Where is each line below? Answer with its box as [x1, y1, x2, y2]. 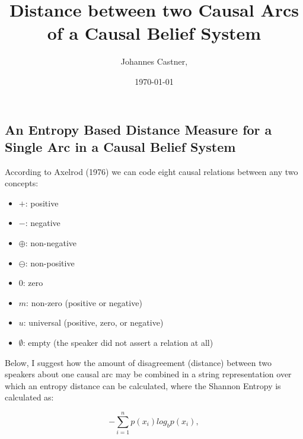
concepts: [5, 177, 39, 189]
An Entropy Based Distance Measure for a [5, 120, 272, 138]
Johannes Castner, [120, 55, 188, 68]
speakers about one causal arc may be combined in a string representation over [5, 368, 292, 380]
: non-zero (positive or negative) [26, 296, 142, 308]
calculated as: [5, 391, 54, 403]
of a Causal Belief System [47, 21, 261, 45]
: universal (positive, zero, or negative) [23, 316, 164, 329]
